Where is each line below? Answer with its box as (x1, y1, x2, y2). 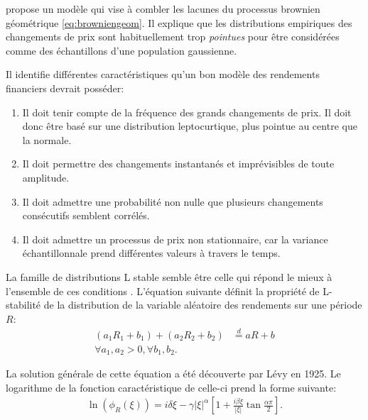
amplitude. (22, 170, 70, 184)
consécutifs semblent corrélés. (22, 208, 150, 223)
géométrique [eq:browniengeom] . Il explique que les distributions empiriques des (6, 15, 352, 30)
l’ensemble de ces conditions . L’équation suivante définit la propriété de (6, 283, 320, 298)
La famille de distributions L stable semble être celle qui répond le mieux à (6, 269, 332, 284)
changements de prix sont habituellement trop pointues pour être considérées (6, 29, 340, 44)
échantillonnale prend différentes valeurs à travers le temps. (22, 245, 281, 260)
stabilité (6, 297, 41, 312)
